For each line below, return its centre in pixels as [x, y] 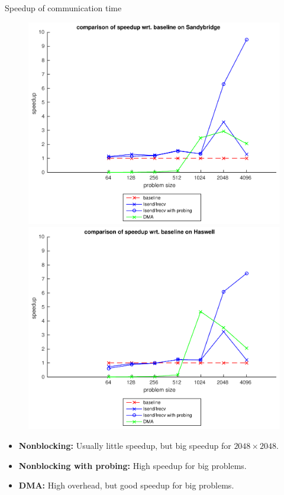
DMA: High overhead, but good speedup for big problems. [126, 485]
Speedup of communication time [63, 8]
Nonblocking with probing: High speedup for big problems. [133, 465]
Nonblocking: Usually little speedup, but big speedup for [125, 445]
